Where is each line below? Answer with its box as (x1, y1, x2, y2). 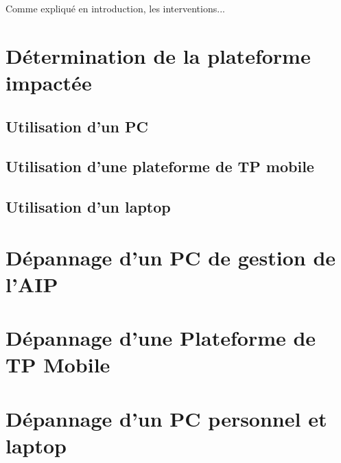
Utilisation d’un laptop (5, 196, 171, 217)
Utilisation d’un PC (5, 115, 148, 136)
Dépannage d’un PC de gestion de (5, 243, 336, 271)
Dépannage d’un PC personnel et (5, 404, 327, 432)
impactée (5, 68, 92, 96)
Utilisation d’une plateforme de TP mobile (5, 156, 314, 177)
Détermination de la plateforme (5, 41, 311, 69)
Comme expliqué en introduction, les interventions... (5, 1, 225, 15)
